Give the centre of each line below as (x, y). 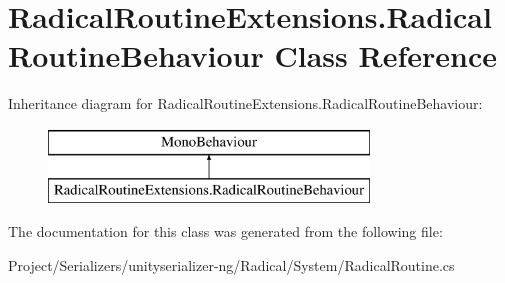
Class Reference (385, 55)
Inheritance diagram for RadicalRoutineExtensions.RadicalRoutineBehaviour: (245, 103)
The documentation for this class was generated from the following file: (225, 231)
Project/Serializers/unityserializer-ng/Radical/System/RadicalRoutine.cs (231, 264)
